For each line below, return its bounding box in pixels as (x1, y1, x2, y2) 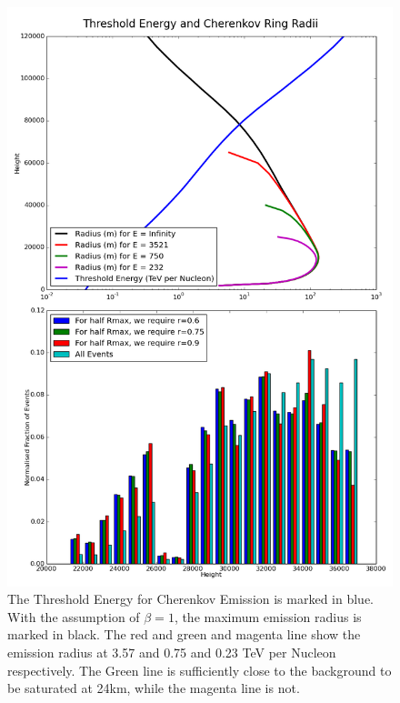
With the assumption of (7, 607, 140, 626)
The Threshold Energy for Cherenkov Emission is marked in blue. (7, 589, 375, 608)
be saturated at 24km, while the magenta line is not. (7, 678, 300, 698)
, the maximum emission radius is (174, 607, 362, 626)
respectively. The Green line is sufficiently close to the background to (7, 660, 392, 679)
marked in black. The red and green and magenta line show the (7, 625, 361, 644)
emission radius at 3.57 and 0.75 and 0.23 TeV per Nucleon (7, 642, 336, 661)
